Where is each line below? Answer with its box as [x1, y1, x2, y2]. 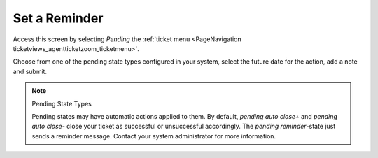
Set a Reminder [13, 10, 104, 26]
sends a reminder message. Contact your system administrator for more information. [31, 131, 276, 140]
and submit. [13, 67, 48, 76]
